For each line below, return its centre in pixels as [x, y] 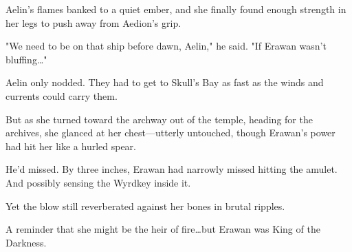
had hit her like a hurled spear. [71, 146]
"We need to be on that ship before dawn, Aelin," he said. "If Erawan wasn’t [166, 46]
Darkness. [26, 242]
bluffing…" [26, 59]
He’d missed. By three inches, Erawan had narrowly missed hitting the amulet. [172, 169]
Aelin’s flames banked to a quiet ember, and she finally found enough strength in [176, 9]
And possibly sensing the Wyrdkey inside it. [98, 182]
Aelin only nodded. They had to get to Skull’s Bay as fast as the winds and [165, 82]
